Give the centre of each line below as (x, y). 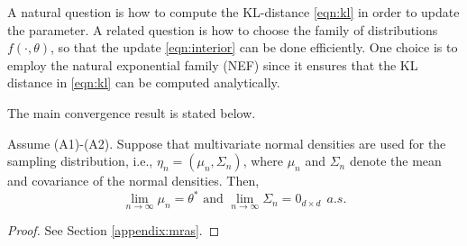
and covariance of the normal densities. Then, (133, 181)
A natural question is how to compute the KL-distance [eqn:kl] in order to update (233, 12)
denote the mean (395, 161)
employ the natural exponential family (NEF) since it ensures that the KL (213, 64)
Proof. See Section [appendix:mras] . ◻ (114, 230)
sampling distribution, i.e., (80, 161)
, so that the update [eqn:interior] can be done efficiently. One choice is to (254, 47)
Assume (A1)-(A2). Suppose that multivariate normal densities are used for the (227, 143)
